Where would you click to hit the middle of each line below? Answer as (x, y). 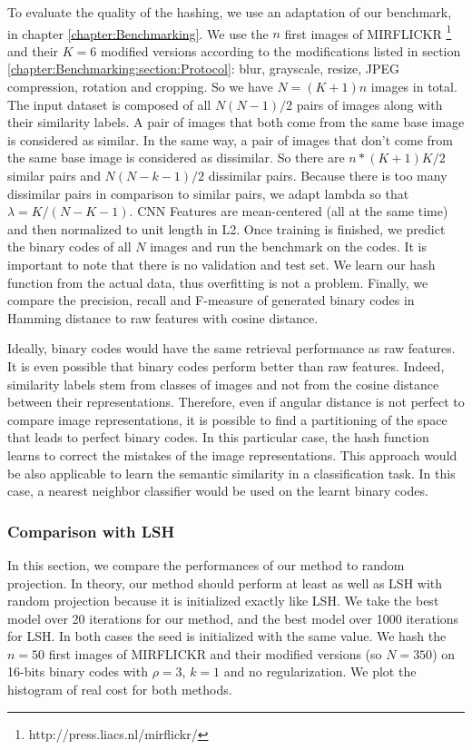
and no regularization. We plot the (320, 671)
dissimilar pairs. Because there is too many (328, 175)
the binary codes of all (69, 247)
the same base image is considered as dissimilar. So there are (176, 158)
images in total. (414, 87)
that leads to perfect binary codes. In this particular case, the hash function (218, 437)
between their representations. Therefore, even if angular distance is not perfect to (236, 402)
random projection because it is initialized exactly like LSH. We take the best (223, 601)
